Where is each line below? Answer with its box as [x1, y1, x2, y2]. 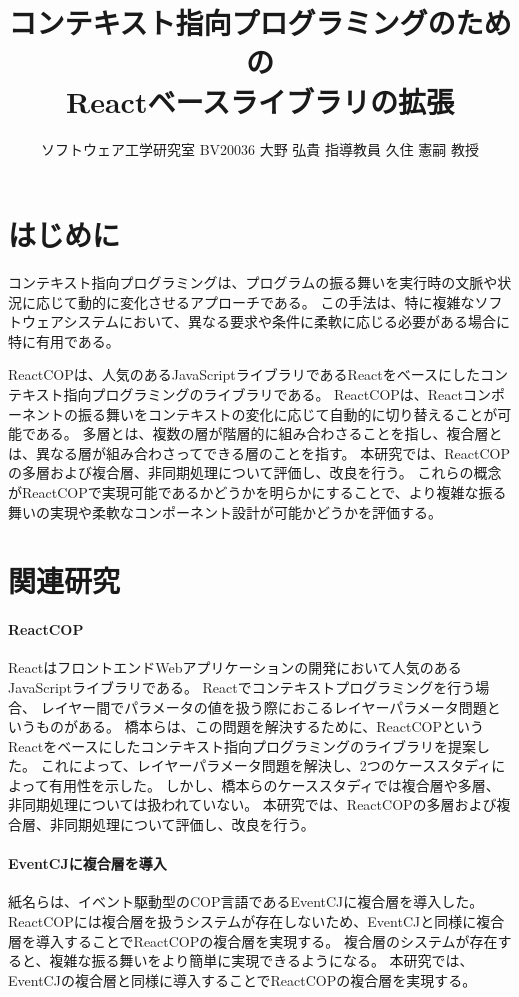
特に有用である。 [8, 330, 120, 351]
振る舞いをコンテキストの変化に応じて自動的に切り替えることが [77, 403, 498, 424]
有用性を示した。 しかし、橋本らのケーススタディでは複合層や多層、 [48, 774, 500, 795]
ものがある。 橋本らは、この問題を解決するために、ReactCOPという [35, 716, 484, 737]
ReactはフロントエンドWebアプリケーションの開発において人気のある [8, 657, 462, 678]
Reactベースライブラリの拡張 [66, 80, 454, 121]
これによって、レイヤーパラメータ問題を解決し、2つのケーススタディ [40, 755, 492, 776]
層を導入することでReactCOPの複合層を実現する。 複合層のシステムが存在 [8, 930, 498, 951]
